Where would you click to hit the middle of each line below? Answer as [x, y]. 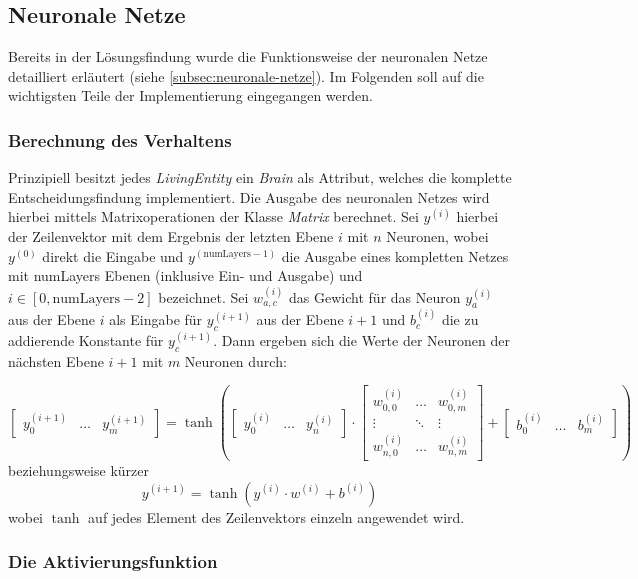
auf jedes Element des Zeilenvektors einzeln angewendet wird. [276, 516]
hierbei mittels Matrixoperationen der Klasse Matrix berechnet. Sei [213, 216]
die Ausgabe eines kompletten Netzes [395, 255]
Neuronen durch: [235, 360]
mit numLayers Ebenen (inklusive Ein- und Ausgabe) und [185, 275]
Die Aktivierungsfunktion [113, 561]
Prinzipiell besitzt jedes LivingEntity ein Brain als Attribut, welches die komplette [260, 177]
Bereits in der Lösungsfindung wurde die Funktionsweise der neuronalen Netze [248, 56]
